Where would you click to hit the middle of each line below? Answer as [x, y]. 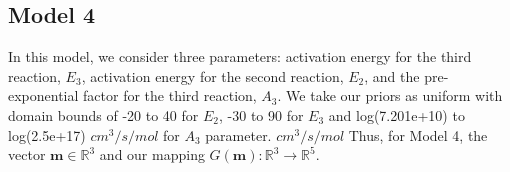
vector [27, 154]
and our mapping [152, 154]
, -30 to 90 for [261, 114]
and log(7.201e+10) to [396, 114]
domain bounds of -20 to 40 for [103, 114]
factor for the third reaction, [170, 95]
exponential [43, 95]
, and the [392, 75]
